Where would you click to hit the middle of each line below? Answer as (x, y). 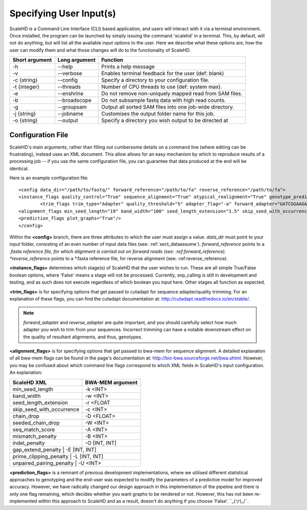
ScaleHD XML (30, 383)
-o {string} (25, 120)
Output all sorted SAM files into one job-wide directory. (168, 107)
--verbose (70, 73)
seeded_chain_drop (36, 422)
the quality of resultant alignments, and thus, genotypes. (83, 337)
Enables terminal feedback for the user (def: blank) (163, 73)
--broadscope (74, 100)
